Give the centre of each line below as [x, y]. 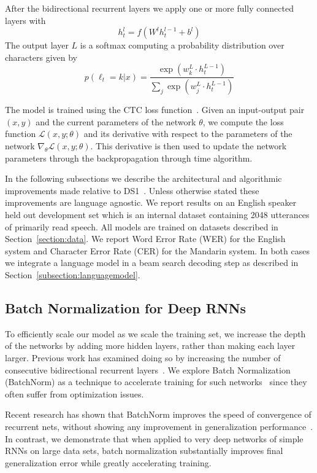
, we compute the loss [243, 121]
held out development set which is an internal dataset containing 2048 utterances [157, 214]
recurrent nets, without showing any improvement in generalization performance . [159, 426]
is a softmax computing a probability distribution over [182, 45]
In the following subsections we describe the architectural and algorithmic [143, 178]
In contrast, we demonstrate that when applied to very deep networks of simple [154, 438]
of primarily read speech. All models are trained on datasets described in [142, 226]
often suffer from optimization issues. [74, 393]
